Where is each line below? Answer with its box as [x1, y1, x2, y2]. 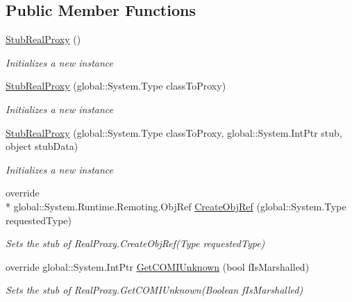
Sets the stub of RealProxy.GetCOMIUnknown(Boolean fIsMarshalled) [6, 283, 303, 297]
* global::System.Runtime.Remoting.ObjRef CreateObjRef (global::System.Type [6, 199, 346, 213]
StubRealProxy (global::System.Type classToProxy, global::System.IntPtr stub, [6, 125, 342, 140]
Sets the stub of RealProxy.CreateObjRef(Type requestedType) [6, 236, 265, 251]
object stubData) [6, 139, 78, 153]
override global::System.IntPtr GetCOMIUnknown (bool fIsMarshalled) [6, 259, 310, 274]
